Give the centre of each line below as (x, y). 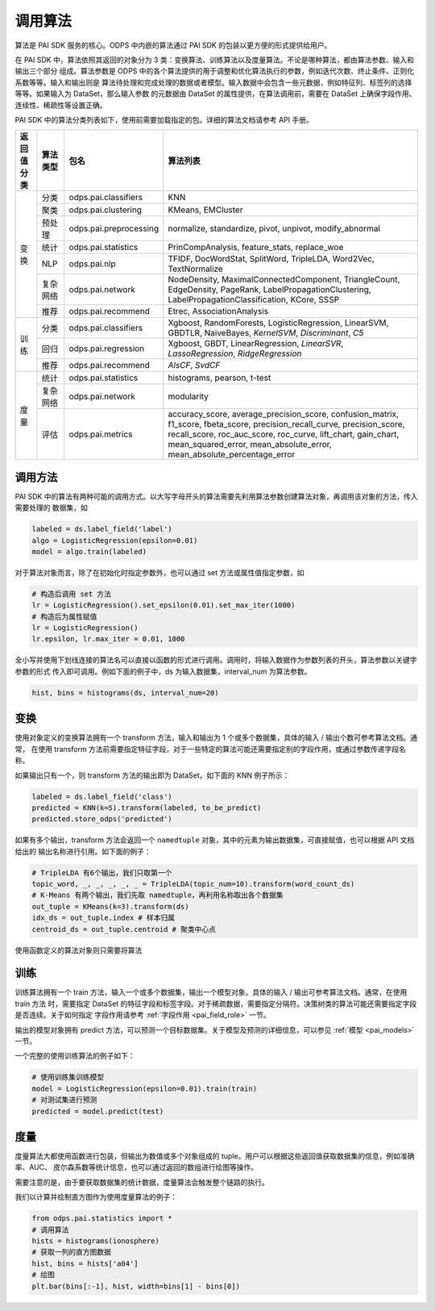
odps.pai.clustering (106, 210)
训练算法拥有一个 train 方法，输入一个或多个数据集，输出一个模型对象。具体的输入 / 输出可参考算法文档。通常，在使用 (211, 992)
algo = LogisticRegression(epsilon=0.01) (115, 540)
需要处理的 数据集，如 (51, 507)
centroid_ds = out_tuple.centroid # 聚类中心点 (124, 929)
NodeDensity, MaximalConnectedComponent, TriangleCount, (284, 280)
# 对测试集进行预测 (64, 1100)
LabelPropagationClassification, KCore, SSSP (254, 300)
